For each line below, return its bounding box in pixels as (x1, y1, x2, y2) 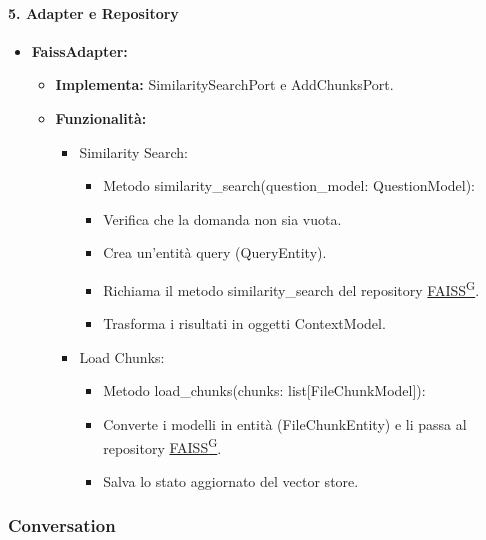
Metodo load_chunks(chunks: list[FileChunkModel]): (103, 380, 426, 401)
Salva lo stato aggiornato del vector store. (103, 470, 359, 491)
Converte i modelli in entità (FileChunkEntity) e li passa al (103, 413, 467, 434)
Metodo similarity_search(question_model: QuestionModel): (103, 175, 475, 196)
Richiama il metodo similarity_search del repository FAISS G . (103, 276, 480, 300)
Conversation (8, 513, 116, 538)
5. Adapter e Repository (8, 2, 179, 23)
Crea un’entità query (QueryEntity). (103, 242, 327, 263)
